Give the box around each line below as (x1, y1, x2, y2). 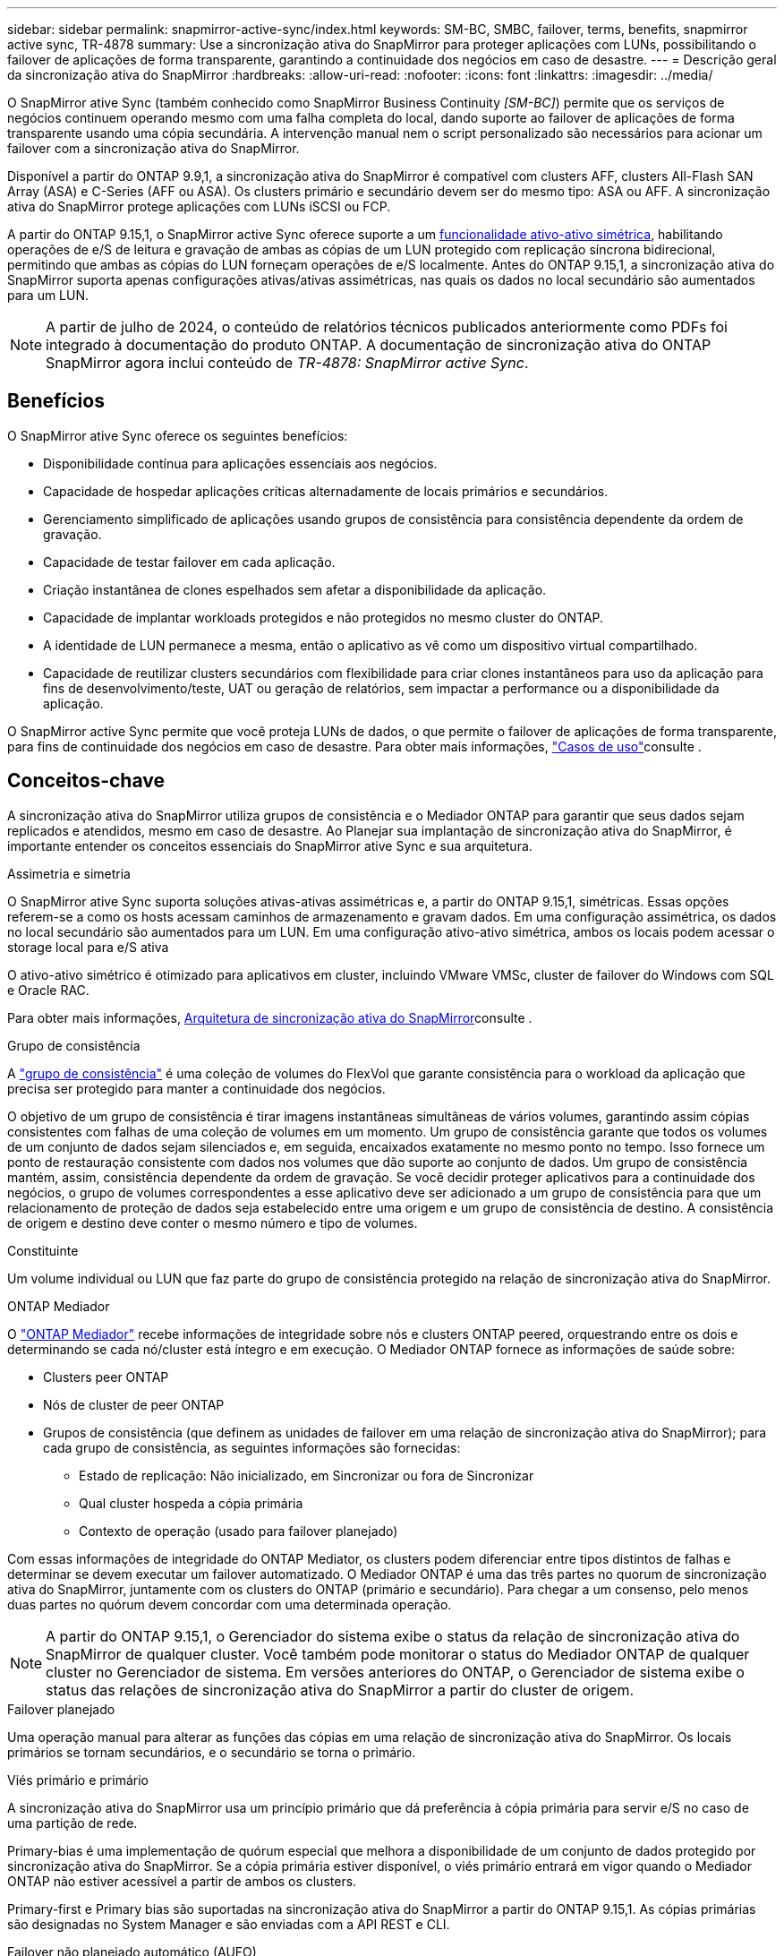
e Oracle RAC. (7, 982, 89, 998)
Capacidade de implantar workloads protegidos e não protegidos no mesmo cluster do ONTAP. (43, 609, 604, 625)
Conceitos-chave (7, 769, 165, 793)
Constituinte (7, 1242, 79, 1258)
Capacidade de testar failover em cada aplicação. (43, 553, 336, 570)
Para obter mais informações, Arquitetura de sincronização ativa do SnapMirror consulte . (7, 1009, 533, 1025)
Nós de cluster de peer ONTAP (43, 1396, 225, 1412)
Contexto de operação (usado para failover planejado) (79, 1523, 398, 1539)
